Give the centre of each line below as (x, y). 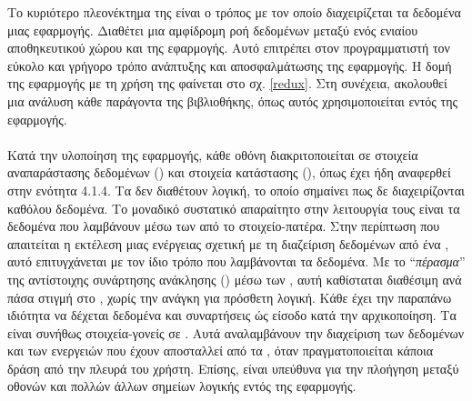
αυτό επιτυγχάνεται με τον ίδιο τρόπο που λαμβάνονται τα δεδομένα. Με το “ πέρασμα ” (236, 261)
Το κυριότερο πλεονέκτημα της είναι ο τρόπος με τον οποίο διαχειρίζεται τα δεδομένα (234, 12)
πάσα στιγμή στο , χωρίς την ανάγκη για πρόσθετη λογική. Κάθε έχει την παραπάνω (230, 297)
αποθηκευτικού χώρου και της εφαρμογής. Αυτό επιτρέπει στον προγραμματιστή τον (229, 48)
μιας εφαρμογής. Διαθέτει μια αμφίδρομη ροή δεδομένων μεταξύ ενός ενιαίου (213, 30)
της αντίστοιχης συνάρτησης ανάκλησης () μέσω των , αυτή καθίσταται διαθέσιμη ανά (235, 279)
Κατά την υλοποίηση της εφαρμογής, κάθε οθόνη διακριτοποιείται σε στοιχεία (213, 154)
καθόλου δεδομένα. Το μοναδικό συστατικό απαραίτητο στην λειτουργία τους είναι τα (234, 208)
